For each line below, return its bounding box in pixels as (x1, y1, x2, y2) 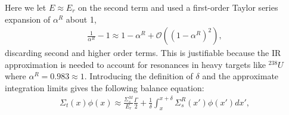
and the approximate (202, 70, 279, 82)
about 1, (66, 13, 97, 25)
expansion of (5, 13, 51, 25)
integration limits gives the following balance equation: (5, 82, 204, 94)
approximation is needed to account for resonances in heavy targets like (5, 58, 266, 70)
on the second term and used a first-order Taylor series (78, 1, 278, 13)
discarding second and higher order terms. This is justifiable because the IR (5, 46, 281, 59)
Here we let (5, 1, 46, 13)
